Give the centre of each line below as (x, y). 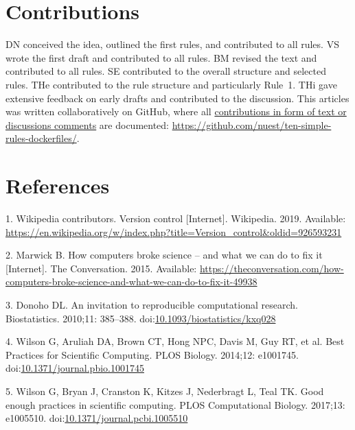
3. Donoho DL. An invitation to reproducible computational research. (152, 304)
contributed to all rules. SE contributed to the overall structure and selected (166, 71)
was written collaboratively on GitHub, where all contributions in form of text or (176, 111)
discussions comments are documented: (87, 124)
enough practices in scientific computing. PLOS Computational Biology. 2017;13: (175, 404)
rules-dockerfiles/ (41, 138)
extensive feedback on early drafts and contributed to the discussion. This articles (177, 98)
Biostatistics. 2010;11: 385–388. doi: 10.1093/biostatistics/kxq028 (141, 318)
